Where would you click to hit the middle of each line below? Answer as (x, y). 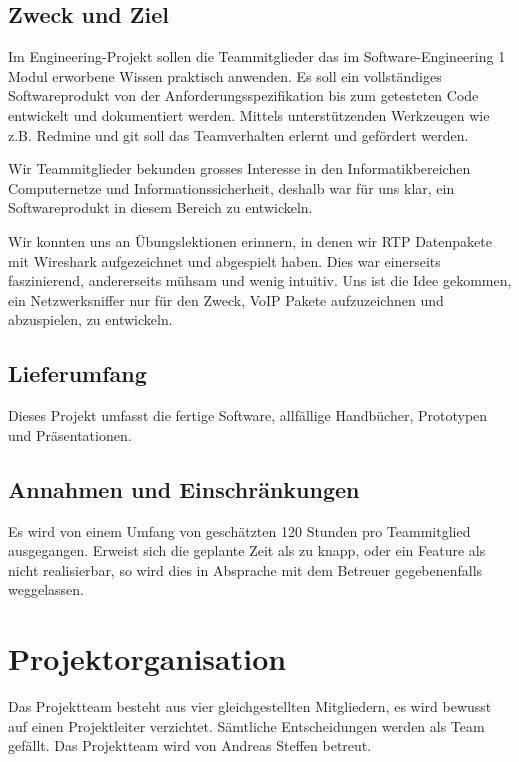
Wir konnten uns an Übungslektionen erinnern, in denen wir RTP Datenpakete (250, 240)
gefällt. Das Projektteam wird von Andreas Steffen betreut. (190, 745)
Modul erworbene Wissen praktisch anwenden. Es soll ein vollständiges (225, 75)
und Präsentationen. (70, 434)
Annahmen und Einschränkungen (184, 488)
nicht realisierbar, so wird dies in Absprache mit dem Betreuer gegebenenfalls (245, 569)
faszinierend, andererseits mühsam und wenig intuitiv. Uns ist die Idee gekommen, (260, 280)
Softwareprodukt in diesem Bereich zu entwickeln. (160, 207)
